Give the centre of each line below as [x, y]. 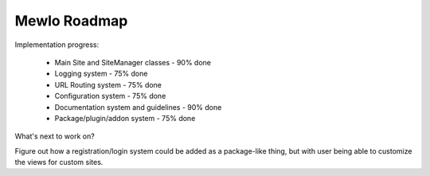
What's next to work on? [55, 136]
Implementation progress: [57, 45]
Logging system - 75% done [101, 74]
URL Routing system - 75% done [108, 84]
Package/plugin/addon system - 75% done [125, 118]
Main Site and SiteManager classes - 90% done [133, 62]
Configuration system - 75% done [110, 96]
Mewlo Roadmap [71, 21]
